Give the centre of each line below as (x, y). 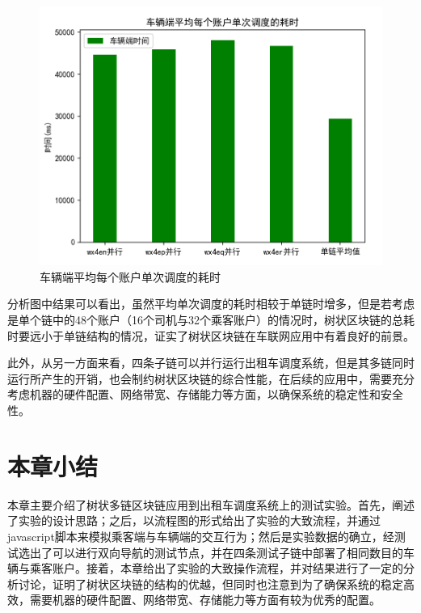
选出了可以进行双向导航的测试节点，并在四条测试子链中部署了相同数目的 (210, 552)
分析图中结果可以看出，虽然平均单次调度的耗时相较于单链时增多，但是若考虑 (211, 304)
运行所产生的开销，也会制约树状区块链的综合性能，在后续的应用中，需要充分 (211, 378)
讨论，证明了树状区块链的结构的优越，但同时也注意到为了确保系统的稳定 (210, 583)
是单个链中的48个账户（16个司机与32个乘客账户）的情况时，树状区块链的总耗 (211, 320)
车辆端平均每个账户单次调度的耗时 (130, 276)
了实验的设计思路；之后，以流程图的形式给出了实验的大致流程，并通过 (194, 520)
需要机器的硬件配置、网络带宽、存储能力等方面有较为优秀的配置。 (205, 600)
